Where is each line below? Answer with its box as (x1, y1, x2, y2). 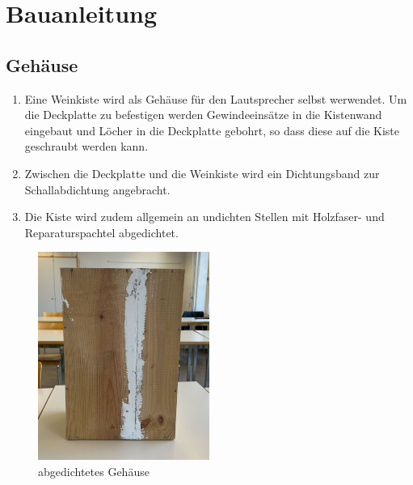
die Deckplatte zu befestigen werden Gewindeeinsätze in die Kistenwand (24, 106, 382, 123)
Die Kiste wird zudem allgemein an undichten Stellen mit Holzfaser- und (24, 208, 385, 225)
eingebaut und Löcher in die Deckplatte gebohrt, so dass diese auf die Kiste (24, 121, 400, 138)
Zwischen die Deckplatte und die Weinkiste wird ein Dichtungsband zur (24, 164, 380, 181)
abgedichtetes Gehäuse (38, 462, 150, 479)
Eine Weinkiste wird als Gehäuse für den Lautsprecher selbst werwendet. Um (24, 90, 407, 107)
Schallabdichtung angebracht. (24, 181, 171, 198)
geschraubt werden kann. (24, 138, 149, 155)
